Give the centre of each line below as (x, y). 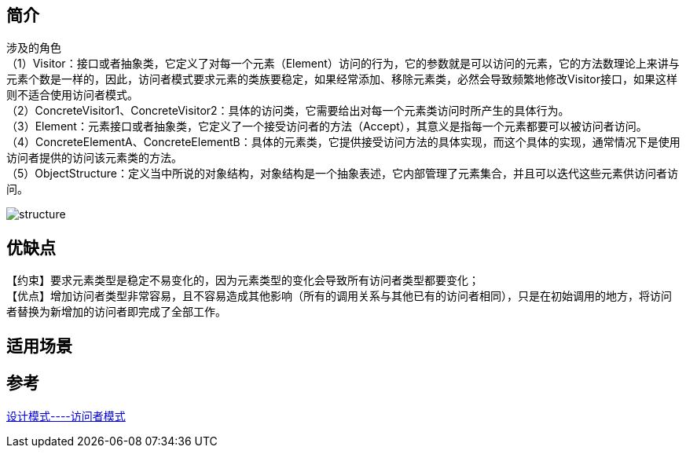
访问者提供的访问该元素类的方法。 (94, 158)
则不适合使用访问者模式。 (72, 95)
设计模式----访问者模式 (66, 416)
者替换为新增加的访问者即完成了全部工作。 (116, 312)
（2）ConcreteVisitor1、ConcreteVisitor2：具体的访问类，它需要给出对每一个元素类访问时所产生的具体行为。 (288, 111)
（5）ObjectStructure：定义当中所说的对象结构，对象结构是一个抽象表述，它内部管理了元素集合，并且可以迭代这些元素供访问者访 (342, 174)
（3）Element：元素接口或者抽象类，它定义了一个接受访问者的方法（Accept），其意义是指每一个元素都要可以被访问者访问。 (327, 126)
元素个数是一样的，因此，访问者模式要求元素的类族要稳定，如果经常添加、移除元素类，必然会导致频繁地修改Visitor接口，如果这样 (342, 79)
